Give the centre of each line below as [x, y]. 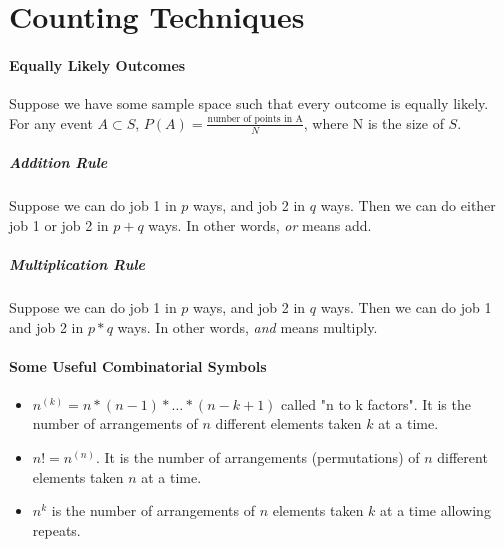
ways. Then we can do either [408, 205]
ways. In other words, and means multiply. [247, 326]
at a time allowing [435, 510]
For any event [51, 122]
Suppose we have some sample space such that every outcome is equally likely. [249, 103]
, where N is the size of [373, 122]
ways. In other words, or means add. [260, 224]
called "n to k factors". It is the [376, 403]
